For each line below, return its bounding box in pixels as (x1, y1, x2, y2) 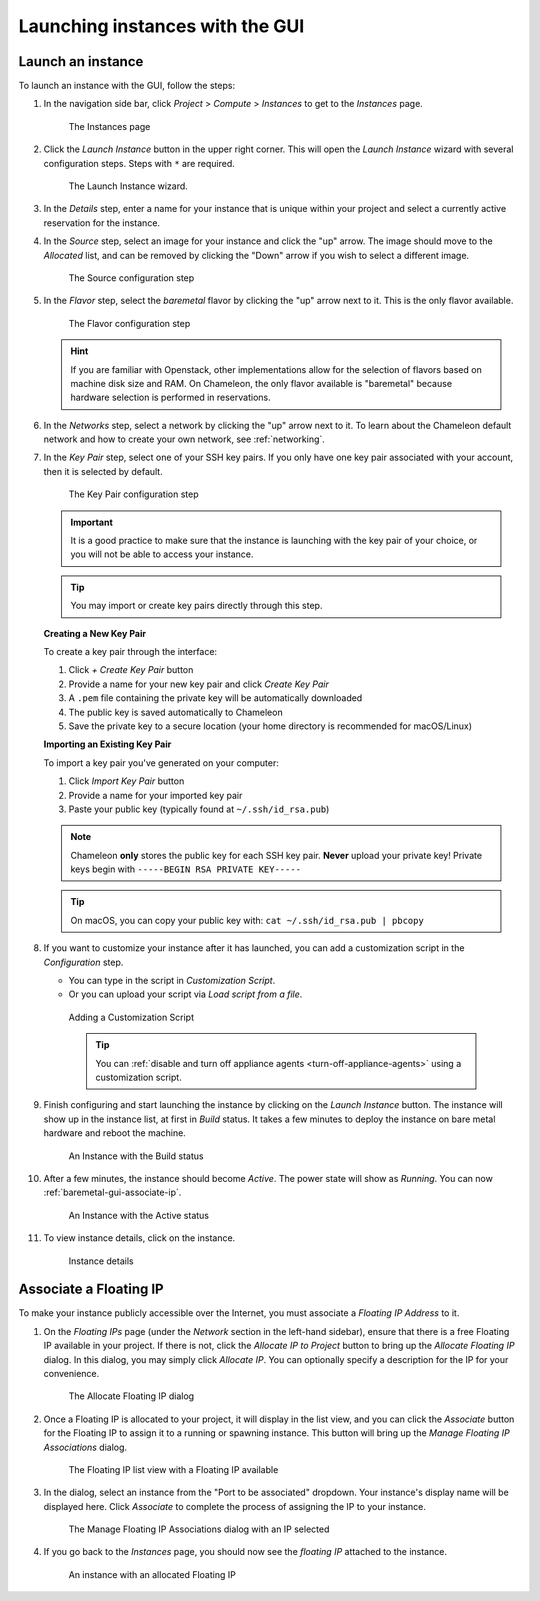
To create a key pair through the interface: (43, 646, 218, 657)
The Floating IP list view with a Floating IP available (68, 1463, 279, 1475)
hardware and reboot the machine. (43, 1127, 187, 1139)
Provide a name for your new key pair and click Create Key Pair (68, 678, 329, 690)
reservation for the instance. (43, 216, 160, 229)
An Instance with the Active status (68, 1209, 210, 1221)
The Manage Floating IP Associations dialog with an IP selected (68, 1523, 330, 1535)
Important (70, 516, 114, 528)
